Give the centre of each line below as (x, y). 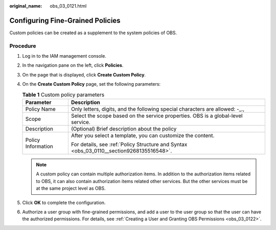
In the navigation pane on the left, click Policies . (73, 65)
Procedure (23, 46)
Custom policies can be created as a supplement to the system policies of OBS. (93, 33)
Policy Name (40, 109)
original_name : (26, 6)
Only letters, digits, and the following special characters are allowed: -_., (158, 109)
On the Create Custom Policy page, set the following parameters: (91, 84)
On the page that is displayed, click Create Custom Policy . (84, 74)
